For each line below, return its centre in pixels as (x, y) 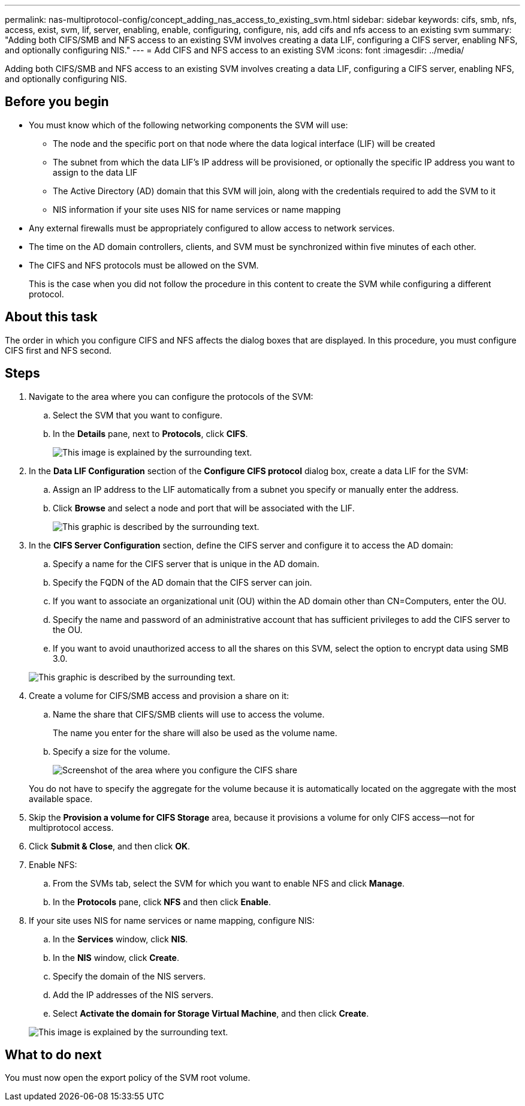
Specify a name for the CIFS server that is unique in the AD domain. (186, 563)
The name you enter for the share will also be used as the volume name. (195, 733)
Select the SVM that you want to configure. (138, 415)
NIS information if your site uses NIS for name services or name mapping (197, 209)
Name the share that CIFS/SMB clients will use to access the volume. (189, 714)
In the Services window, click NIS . (120, 939)
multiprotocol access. (71, 827)
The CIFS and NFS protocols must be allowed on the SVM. (144, 265)
